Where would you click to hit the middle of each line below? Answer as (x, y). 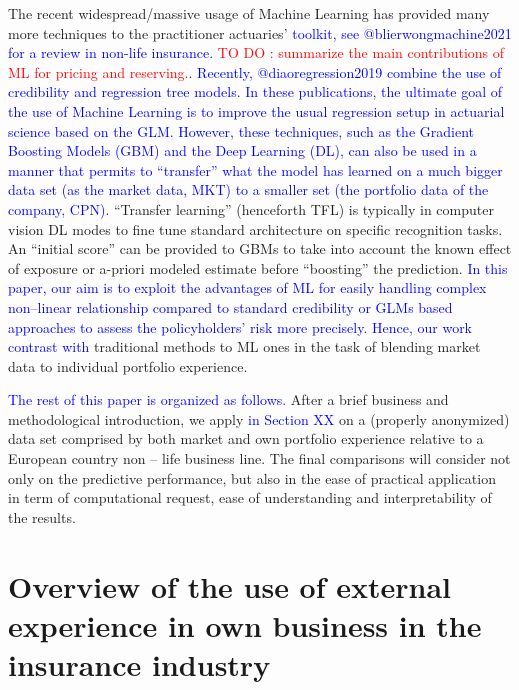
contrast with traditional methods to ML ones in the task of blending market (244, 346)
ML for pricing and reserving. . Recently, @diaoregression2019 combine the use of (255, 71)
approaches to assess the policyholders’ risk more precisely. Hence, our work (240, 326)
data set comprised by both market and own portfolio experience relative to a (246, 438)
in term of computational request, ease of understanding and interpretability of (250, 497)
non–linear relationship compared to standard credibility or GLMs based (230, 306)
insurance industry (139, 664)
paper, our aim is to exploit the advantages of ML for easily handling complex (247, 287)
